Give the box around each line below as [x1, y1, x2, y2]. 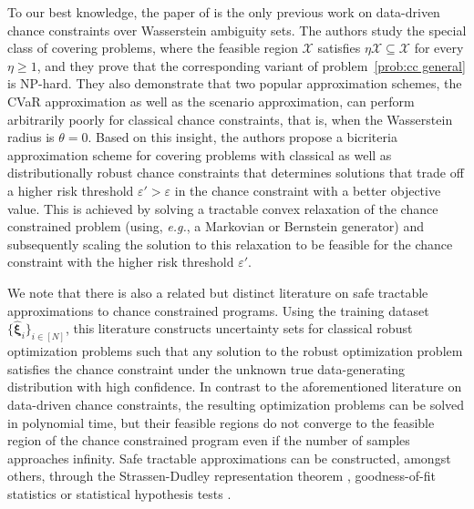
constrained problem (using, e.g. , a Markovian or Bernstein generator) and [7, 217, 425, 236]
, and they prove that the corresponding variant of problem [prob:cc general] [36, 56, 466, 75]
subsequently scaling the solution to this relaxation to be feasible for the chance [7, 234, 453, 253]
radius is [7, 127, 55, 147]
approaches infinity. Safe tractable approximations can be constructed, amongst [7, 448, 451, 467]
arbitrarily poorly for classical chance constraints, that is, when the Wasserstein [7, 109, 453, 128]
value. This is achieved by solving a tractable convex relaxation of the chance [7, 199, 438, 218]
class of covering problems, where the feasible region [7, 38, 298, 57]
